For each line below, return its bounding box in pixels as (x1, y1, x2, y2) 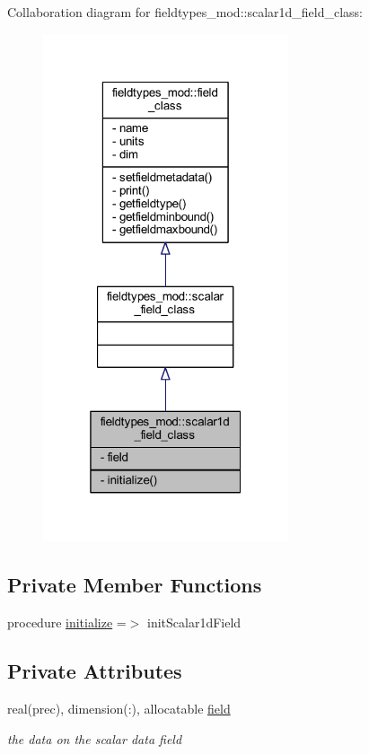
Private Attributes (7, 657, 182, 685)
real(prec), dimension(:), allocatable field (7, 699, 231, 717)
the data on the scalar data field (7, 729, 182, 748)
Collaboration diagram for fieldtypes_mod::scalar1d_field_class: (7, 3, 364, 21)
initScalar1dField (147, 613, 242, 632)
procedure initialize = (7, 613, 127, 632)
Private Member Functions (7, 571, 262, 599)
